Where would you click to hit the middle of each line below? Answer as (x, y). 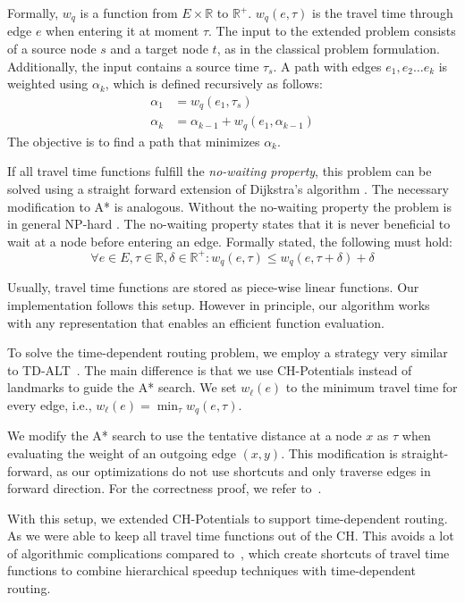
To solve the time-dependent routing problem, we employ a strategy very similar (228, 352)
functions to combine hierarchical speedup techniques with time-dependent (211, 570)
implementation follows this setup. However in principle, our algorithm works (219, 304)
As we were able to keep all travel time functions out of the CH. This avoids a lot (231, 536)
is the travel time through (383, 13)
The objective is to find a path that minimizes (134, 141)
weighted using (48, 84)
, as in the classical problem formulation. (328, 49)
